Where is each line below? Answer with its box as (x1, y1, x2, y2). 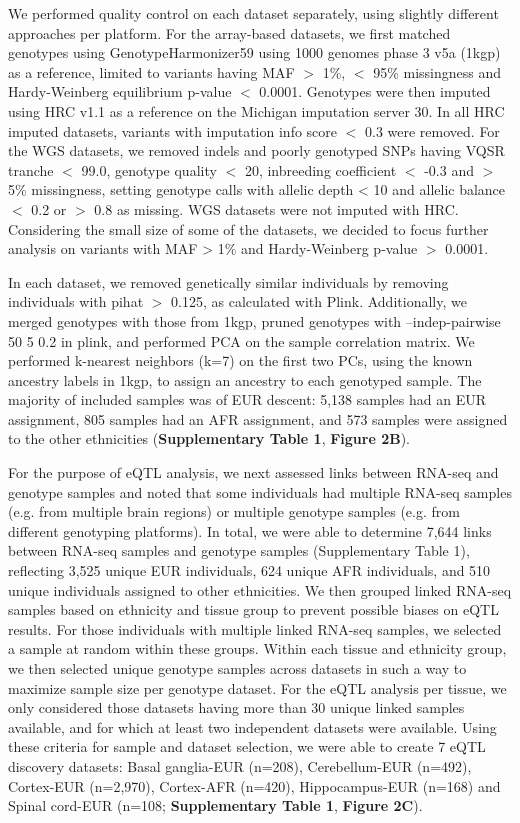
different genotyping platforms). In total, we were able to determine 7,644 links (8, 520, 492, 541)
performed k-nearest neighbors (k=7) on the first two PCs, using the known (8, 350, 473, 371)
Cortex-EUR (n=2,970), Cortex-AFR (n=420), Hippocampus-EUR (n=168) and (8, 775, 501, 796)
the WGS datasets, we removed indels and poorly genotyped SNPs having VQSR (8, 140, 505, 161)
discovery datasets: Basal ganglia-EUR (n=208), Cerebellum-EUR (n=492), (8, 755, 472, 776)
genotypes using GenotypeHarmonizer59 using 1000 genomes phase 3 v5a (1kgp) (8, 42, 501, 63)
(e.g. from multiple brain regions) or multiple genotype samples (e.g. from (8, 501, 460, 522)
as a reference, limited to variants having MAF (8, 61, 295, 82)
